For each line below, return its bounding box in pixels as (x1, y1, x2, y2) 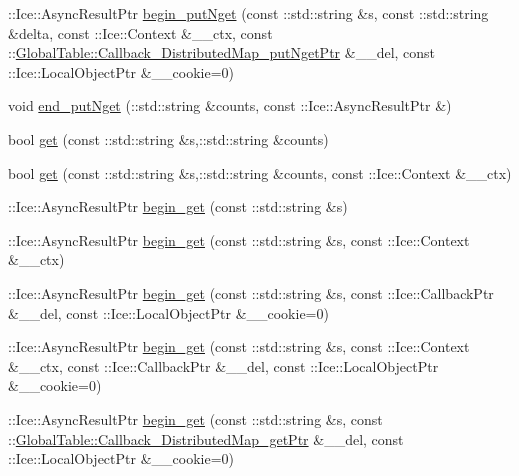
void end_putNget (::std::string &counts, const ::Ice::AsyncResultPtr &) (8, 95, 452, 116)
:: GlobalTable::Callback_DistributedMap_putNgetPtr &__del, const (8, 42, 436, 63)
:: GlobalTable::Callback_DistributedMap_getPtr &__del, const (8, 428, 404, 449)
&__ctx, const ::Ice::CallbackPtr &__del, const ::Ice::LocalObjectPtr (8, 355, 439, 376)
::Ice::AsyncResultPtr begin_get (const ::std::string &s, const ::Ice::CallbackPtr (8, 282, 494, 303)
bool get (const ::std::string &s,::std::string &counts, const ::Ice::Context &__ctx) (8, 162, 512, 183)
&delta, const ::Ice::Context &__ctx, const (8, 22, 273, 43)
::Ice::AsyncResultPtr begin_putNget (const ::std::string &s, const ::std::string (8, 3, 489, 23)
